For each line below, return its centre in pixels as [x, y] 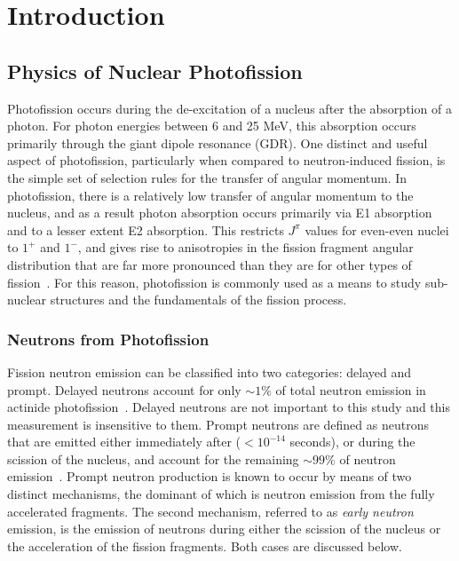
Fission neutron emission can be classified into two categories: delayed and [209, 371]
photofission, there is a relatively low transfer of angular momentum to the [210, 195]
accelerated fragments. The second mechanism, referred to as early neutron [210, 511]
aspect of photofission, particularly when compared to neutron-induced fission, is [226, 160]
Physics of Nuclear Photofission [155, 71]
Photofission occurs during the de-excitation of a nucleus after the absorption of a [229, 108]
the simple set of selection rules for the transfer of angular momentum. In [207, 177]
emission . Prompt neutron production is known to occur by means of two [210, 476]
